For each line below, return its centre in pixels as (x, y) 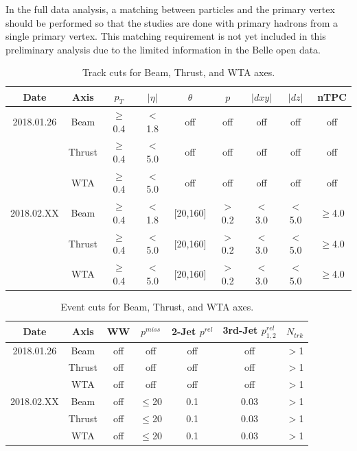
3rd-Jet (240, 330)
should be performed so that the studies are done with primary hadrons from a (172, 22)
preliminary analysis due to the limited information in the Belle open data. (163, 49)
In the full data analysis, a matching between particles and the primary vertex (170, 9)
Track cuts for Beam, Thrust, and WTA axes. (178, 72)
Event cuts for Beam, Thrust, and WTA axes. (157, 306)
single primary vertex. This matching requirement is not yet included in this (166, 36)
